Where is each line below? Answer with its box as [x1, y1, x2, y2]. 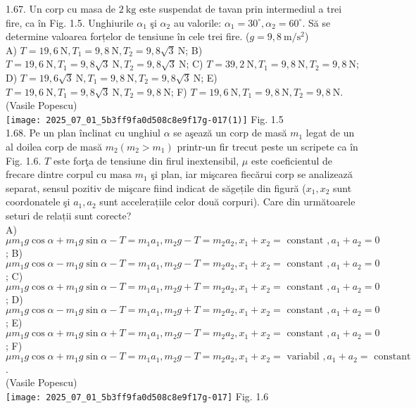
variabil [286, 352, 320, 362]
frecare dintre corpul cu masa [6, 167, 132, 181]
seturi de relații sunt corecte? [6, 208, 132, 222]
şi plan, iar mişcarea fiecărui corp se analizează [151, 167, 353, 181]
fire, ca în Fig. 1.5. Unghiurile [6, 15, 134, 30]
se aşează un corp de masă [173, 125, 287, 140]
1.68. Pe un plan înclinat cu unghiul [6, 125, 160, 140]
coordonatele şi [6, 194, 70, 209]
